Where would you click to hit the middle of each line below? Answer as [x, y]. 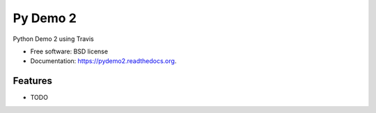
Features [32, 81]
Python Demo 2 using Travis [53, 39]
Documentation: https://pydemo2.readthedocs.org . [103, 61]
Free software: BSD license [69, 51]
